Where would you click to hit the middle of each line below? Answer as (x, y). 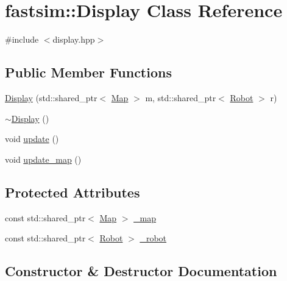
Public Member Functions (88, 72)
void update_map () (43, 159)
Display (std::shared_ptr (51, 97)
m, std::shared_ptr (181, 97)
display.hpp (74, 39)
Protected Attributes (73, 192)
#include (22, 39)
